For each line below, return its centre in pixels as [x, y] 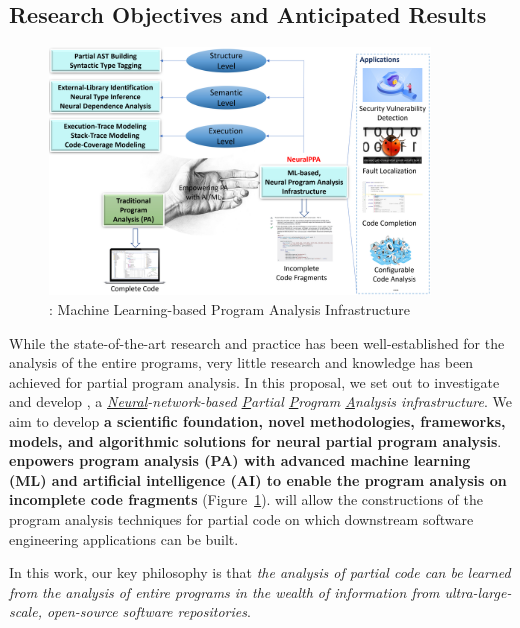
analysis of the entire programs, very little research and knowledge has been [241, 362]
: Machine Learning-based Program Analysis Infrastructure [230, 308]
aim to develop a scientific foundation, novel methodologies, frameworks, [257, 420]
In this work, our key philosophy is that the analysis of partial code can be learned [260, 572]
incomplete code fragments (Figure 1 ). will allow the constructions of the [246, 499]
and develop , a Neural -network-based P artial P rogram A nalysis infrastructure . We [260, 401]
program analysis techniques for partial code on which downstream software [241, 518]
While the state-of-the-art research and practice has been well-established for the [257, 342]
